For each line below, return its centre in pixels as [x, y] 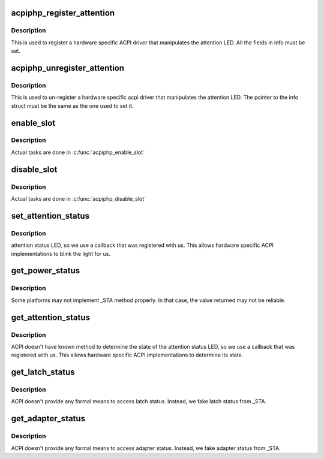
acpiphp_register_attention [63, 13]
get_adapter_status [48, 419]
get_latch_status [43, 372]
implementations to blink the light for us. [61, 253]
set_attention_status [50, 216]
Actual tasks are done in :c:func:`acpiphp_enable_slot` [78, 152]
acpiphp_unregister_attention [68, 68]
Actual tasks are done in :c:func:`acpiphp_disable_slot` [79, 199]
